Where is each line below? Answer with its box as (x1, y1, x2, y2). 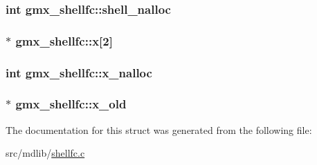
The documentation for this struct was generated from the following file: (6, 122, 312, 137)
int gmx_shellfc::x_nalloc (6, 64, 152, 81)
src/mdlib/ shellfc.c (6, 146, 85, 160)
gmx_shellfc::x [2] (15, 32, 113, 49)
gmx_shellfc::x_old (15, 95, 127, 113)
